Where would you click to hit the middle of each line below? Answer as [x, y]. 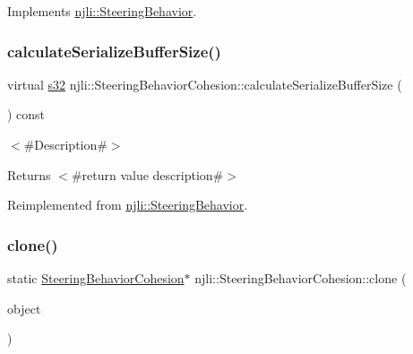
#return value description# [147, 174]
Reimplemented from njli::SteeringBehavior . [128, 205]
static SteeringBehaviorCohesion [96, 278]
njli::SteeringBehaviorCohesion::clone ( [301, 278]
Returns [29, 174]
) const [26, 114]
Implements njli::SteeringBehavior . [102, 11]
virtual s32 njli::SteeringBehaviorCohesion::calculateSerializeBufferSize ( [205, 84]
